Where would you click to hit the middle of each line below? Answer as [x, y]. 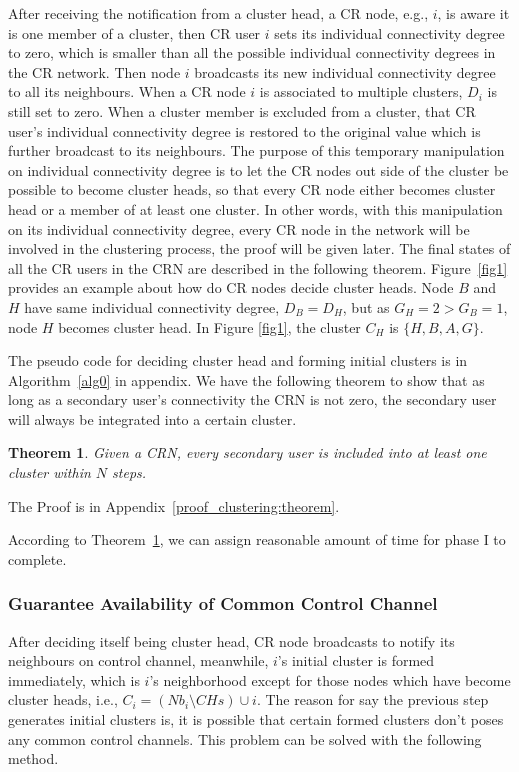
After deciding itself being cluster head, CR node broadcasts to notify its [231, 640]
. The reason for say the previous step [372, 699]
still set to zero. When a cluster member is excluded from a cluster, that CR [242, 110]
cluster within [49, 472]
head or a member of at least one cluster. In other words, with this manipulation [255, 208]
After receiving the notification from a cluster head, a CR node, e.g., [218, 13]
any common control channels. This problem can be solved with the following [245, 738]
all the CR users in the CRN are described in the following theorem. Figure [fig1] [258, 267]
